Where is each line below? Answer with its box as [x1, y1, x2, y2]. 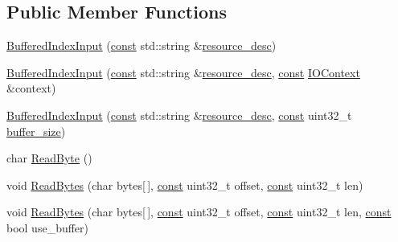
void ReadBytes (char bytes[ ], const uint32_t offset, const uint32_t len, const [6, 203, 392, 220]
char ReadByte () [6, 150, 92, 166]
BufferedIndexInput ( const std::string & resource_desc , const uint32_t [6, 106, 352, 123]
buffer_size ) [6, 122, 66, 139]
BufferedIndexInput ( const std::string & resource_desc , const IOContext [6, 64, 360, 80]
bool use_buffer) [6, 219, 89, 236]
